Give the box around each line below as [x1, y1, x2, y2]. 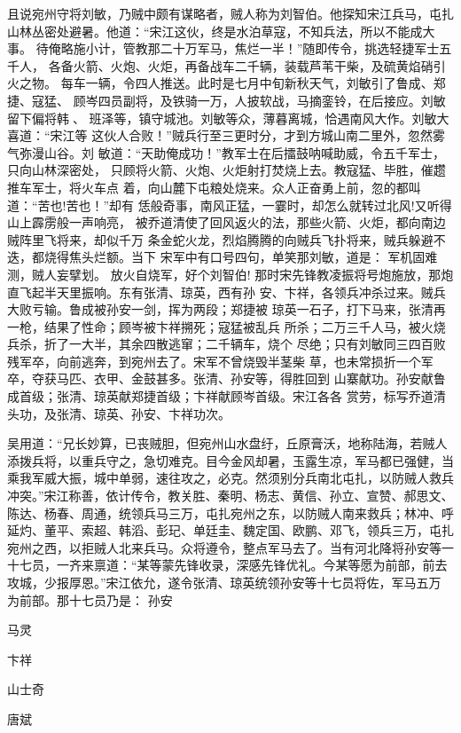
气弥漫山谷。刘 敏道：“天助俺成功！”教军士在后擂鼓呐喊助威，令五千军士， [7, 143, 445, 162]
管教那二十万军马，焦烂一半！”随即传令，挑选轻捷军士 [122, 39, 440, 58]
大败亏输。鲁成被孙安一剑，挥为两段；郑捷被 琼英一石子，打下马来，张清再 [7, 300, 446, 319]
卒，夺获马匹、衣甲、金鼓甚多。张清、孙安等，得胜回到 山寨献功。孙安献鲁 [7, 369, 446, 388]
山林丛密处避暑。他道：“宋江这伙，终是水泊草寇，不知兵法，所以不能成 [7, 21, 423, 40]
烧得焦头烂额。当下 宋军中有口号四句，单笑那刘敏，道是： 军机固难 [43, 248, 438, 266]
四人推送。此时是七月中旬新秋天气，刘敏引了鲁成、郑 [135, 74, 446, 92]
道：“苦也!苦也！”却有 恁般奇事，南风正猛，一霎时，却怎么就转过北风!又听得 [7, 195, 452, 214]
